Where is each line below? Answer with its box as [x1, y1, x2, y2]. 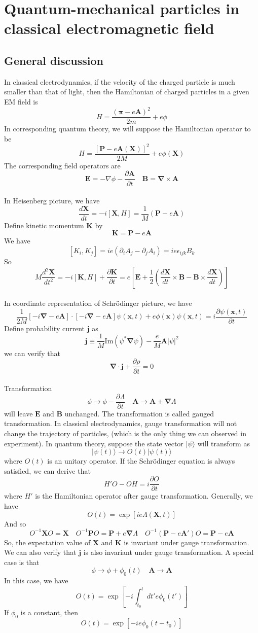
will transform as [197, 438, 250, 448]
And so [4, 518, 26, 529]
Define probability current [4, 323, 85, 333]
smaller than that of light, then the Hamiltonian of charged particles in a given [4, 86, 249, 97]
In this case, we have [4, 575, 68, 586]
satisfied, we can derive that [4, 465, 91, 476]
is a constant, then [20, 607, 79, 618]
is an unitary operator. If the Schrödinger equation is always [47, 455, 235, 466]
